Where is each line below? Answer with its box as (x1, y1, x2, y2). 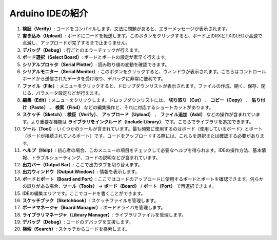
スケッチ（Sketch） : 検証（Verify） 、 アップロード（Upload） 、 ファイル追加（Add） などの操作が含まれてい (22, 112, 256, 118)
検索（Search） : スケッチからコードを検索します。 (22, 226, 130, 232)
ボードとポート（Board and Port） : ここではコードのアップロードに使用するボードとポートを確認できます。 (22, 176, 250, 182)
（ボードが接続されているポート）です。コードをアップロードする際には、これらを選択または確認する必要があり (22, 133, 260, 139)
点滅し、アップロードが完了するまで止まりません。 (22, 40, 130, 46)
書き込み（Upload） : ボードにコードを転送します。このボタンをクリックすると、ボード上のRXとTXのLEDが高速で (22, 32, 263, 38)
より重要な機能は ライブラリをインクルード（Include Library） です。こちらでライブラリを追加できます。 (31, 118, 254, 125)
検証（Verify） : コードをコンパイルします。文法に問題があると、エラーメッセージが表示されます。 (22, 26, 230, 32)
